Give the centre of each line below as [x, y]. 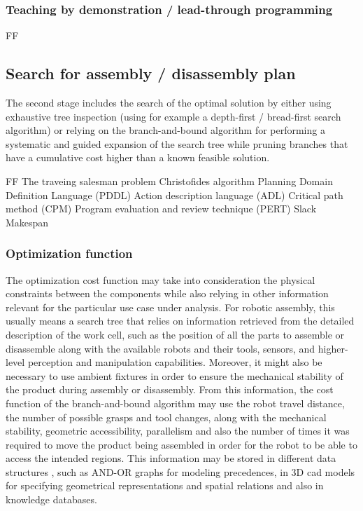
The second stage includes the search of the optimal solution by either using [169, 103]
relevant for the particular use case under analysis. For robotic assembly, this [170, 307]
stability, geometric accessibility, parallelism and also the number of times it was [178, 431]
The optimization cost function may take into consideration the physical [161, 279]
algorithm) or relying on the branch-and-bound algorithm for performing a [165, 130]
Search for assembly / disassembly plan [151, 73]
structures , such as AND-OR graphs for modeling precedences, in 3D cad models [180, 471]
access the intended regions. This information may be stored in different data [171, 458]
